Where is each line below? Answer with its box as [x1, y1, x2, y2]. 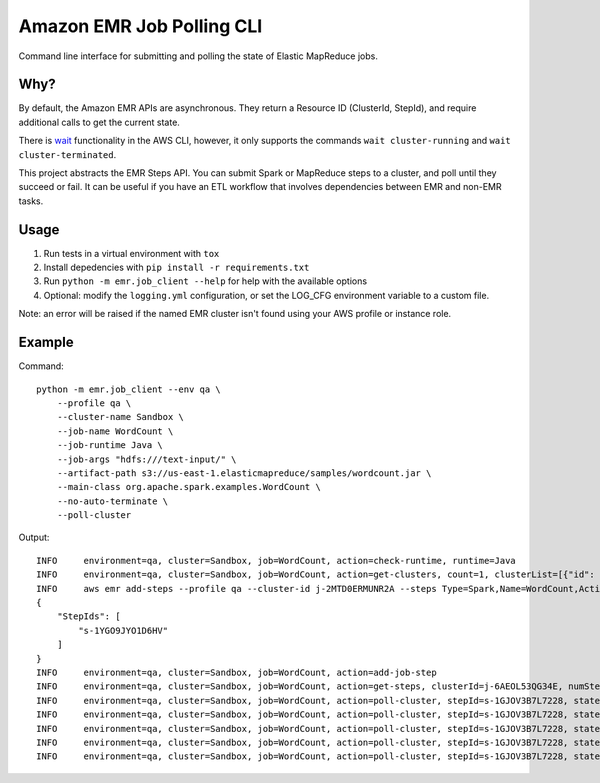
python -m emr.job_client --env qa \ [36, 383, 222, 395]
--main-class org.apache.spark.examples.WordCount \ [56, 481, 322, 493]
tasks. [18, 195, 44, 207]
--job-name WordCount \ [56, 425, 174, 437]
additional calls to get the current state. [18, 116, 180, 128]
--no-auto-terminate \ [56, 495, 169, 507]
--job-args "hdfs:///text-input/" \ [56, 453, 237, 465]
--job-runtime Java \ [56, 440, 164, 451]
